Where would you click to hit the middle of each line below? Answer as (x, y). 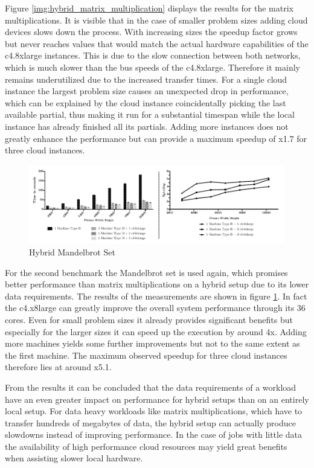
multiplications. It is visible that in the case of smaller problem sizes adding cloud (156, 20)
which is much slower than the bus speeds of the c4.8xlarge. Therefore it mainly (152, 67)
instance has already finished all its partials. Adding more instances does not (147, 126)
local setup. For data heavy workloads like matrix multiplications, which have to (154, 411)
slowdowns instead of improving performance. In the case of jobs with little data (154, 434)
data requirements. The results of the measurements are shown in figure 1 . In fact (156, 296)
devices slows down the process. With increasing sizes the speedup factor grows (151, 32)
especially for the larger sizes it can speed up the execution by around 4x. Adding (156, 331)
